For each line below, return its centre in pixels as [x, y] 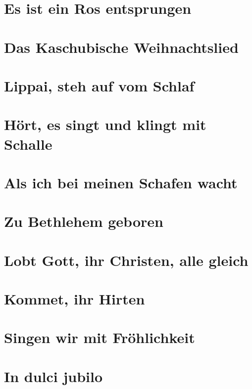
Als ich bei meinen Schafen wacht [121, 182]
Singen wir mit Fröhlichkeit [100, 337]
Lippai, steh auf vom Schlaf [99, 85]
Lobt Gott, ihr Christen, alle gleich [126, 260]
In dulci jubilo [53, 376]
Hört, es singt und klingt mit [105, 124]
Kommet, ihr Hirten [75, 299]
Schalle [28, 144]
